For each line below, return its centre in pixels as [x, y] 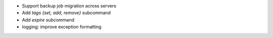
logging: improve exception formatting [62, 27]
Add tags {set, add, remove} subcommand [66, 13]
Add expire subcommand [48, 19]
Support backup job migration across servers [69, 6]
